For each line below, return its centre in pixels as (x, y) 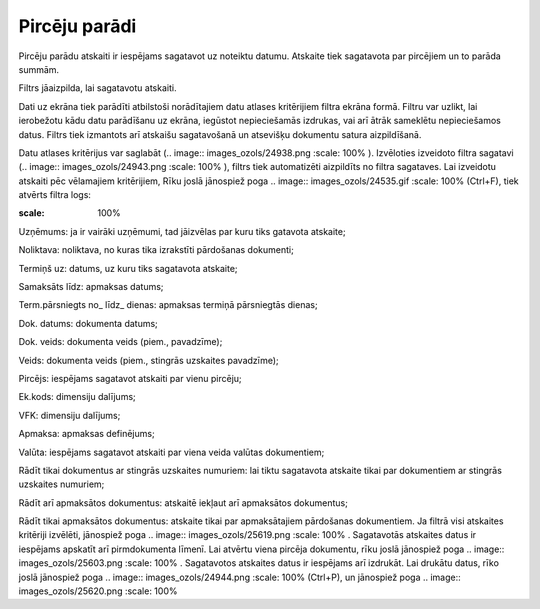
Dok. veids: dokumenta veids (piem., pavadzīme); (120, 342)
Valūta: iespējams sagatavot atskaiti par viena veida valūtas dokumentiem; (171, 452)
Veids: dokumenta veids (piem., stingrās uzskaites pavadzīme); (148, 360)
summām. (39, 69)
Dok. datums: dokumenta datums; (88, 323)
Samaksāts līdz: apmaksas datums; (91, 287)
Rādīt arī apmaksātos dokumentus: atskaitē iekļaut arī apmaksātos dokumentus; (183, 502)
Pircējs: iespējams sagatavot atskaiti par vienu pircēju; (130, 378)
